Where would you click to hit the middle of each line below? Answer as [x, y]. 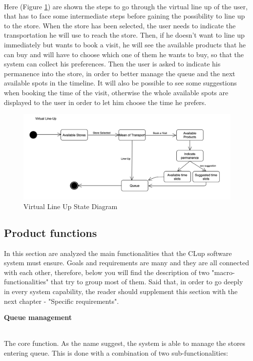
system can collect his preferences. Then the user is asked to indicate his [112, 64]
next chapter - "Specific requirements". [62, 301]
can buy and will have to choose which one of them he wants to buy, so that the [124, 54]
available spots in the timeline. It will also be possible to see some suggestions [120, 83]
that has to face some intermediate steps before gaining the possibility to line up [125, 16]
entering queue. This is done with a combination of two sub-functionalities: [116, 353]
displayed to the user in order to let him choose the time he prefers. [105, 102]
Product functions [51, 232]
